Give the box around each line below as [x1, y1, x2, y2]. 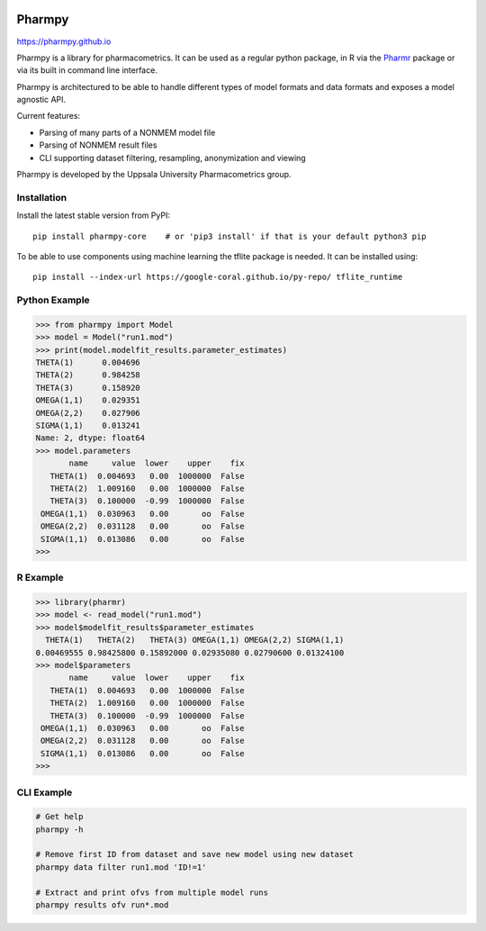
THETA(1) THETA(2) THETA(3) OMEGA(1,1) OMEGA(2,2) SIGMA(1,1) [45, 635, 345, 646]
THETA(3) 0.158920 [35, 383, 141, 393]
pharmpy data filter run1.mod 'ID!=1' [35, 862, 207, 872]
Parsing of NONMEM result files [39, 140, 157, 150]
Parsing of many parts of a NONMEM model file [39, 127, 216, 138]
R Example [16, 572, 64, 584]
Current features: [16, 111, 81, 122]
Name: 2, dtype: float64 [35, 433, 146, 443]
